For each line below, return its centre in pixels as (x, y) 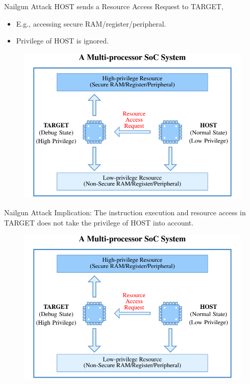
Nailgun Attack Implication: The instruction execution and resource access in (125, 212)
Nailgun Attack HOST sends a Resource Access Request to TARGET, (114, 6)
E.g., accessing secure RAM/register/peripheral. (91, 23)
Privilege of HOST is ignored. (62, 41)
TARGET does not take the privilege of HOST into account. (99, 222)
